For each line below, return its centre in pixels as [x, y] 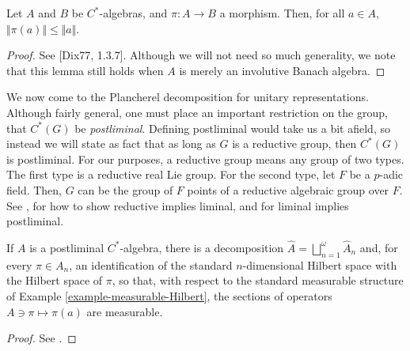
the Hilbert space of [55, 280]
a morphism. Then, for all [282, 13]
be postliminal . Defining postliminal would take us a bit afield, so [232, 128]
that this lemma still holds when [85, 70]
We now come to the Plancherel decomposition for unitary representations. [188, 97]
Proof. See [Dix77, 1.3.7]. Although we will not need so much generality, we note [201, 55]
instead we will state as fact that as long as [111, 143]
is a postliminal [67, 247]
